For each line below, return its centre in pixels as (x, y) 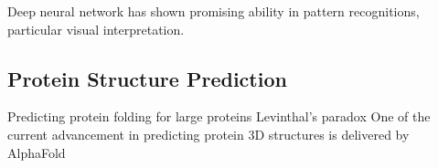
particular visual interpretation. (96, 29)
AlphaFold (37, 152)
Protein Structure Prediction (147, 78)
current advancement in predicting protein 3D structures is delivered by (208, 134)
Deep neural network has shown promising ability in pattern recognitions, (214, 11)
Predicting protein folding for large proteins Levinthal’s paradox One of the (219, 116)
